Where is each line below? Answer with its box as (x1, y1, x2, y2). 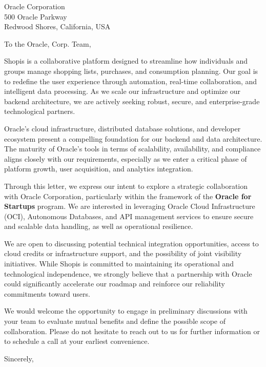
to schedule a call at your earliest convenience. (4, 336, 150, 346)
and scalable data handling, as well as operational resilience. (4, 221, 193, 231)
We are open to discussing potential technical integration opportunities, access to (4, 238, 259, 248)
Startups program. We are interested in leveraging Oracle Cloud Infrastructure (4, 201, 255, 211)
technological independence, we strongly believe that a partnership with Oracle (4, 268, 252, 279)
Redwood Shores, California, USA (4, 21, 111, 32)
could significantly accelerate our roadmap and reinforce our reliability (4, 278, 225, 289)
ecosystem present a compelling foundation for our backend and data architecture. (4, 133, 262, 144)
